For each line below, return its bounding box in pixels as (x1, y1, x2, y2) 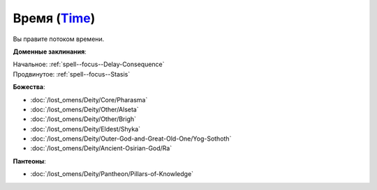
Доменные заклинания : (13, 47, 87, 56)
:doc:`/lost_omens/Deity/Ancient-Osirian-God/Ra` (30, 144, 172, 152)
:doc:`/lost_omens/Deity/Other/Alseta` (30, 105, 139, 113)
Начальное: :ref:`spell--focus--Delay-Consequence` (13, 60, 165, 69)
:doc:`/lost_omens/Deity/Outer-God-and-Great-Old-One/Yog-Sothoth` (30, 134, 232, 143)
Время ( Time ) (13, 10, 96, 26)
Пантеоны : (13, 157, 47, 165)
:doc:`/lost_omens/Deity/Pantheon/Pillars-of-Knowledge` (30, 170, 194, 178)
